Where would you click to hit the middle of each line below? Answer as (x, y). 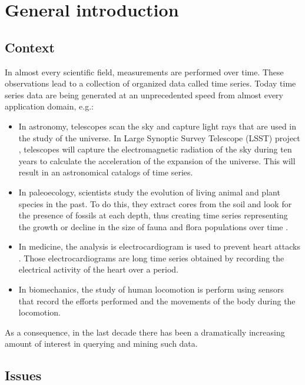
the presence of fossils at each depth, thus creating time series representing (153, 215)
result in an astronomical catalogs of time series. (106, 172)
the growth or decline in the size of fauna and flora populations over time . (153, 226)
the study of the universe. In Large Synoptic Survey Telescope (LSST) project (159, 137)
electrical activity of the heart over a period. (99, 269)
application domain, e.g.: (49, 106)
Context (30, 47)
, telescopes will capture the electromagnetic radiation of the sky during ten (155, 149)
